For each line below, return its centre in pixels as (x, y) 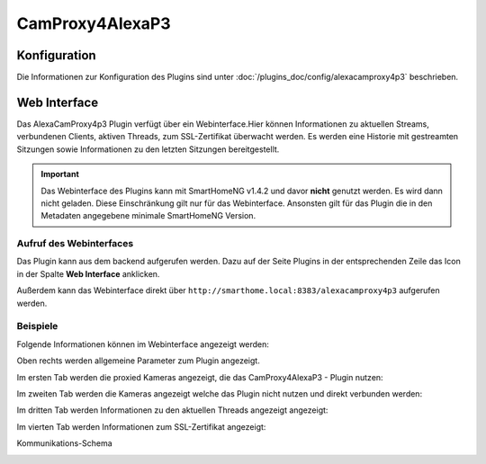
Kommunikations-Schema (64, 443)
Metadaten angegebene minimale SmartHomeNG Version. (148, 216)
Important (60, 174)
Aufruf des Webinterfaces (75, 244)
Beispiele (37, 326)
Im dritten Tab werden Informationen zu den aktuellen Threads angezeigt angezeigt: (172, 410)
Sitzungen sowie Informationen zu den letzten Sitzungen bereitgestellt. (148, 149)
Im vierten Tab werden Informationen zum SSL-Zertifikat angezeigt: (141, 426)
